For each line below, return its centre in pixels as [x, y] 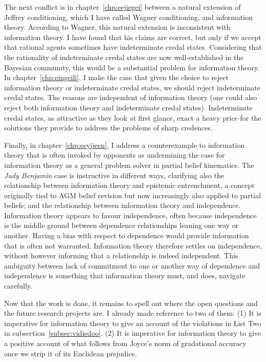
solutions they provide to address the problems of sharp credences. [108, 128]
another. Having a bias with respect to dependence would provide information [127, 235]
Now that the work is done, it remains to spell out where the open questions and [131, 303]
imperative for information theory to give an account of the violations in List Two [133, 323]
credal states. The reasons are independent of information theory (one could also [131, 97]
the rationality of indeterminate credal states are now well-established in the [124, 57]
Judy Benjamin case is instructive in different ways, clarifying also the [114, 175]
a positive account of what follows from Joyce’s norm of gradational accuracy [125, 343]
